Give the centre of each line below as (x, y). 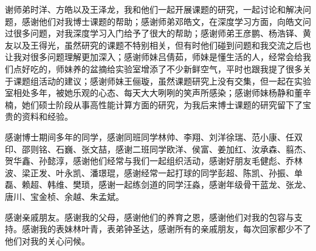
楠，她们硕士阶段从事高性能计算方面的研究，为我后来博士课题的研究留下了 (154, 104)
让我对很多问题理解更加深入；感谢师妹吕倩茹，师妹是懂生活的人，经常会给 (154, 57)
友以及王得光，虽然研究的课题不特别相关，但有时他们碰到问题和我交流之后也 (158, 45)
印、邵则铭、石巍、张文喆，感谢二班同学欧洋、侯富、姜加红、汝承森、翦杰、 (158, 149)
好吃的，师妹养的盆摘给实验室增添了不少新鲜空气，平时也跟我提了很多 (162, 68)
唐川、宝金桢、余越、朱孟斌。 (64, 196)
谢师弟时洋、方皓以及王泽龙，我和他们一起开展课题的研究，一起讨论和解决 (154, 9)
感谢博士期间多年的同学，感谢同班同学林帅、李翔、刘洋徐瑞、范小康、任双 (154, 136)
